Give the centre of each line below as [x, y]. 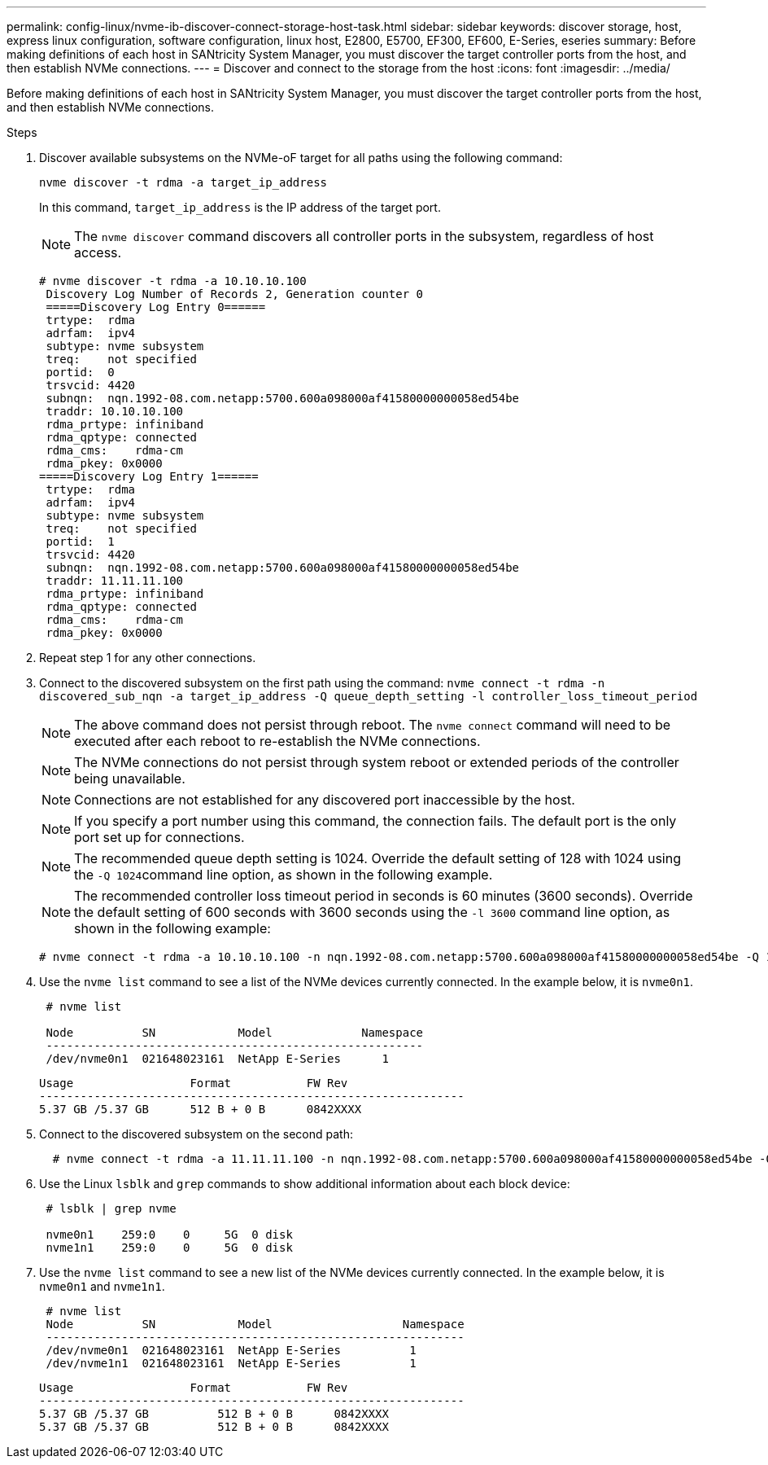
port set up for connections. [159, 837]
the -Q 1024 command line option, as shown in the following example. [284, 875]
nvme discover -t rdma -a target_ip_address [183, 182]
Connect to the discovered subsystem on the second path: [196, 1134]
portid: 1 [80, 542]
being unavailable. [130, 779]
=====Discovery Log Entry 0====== [156, 307]
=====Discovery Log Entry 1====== [149, 476]
